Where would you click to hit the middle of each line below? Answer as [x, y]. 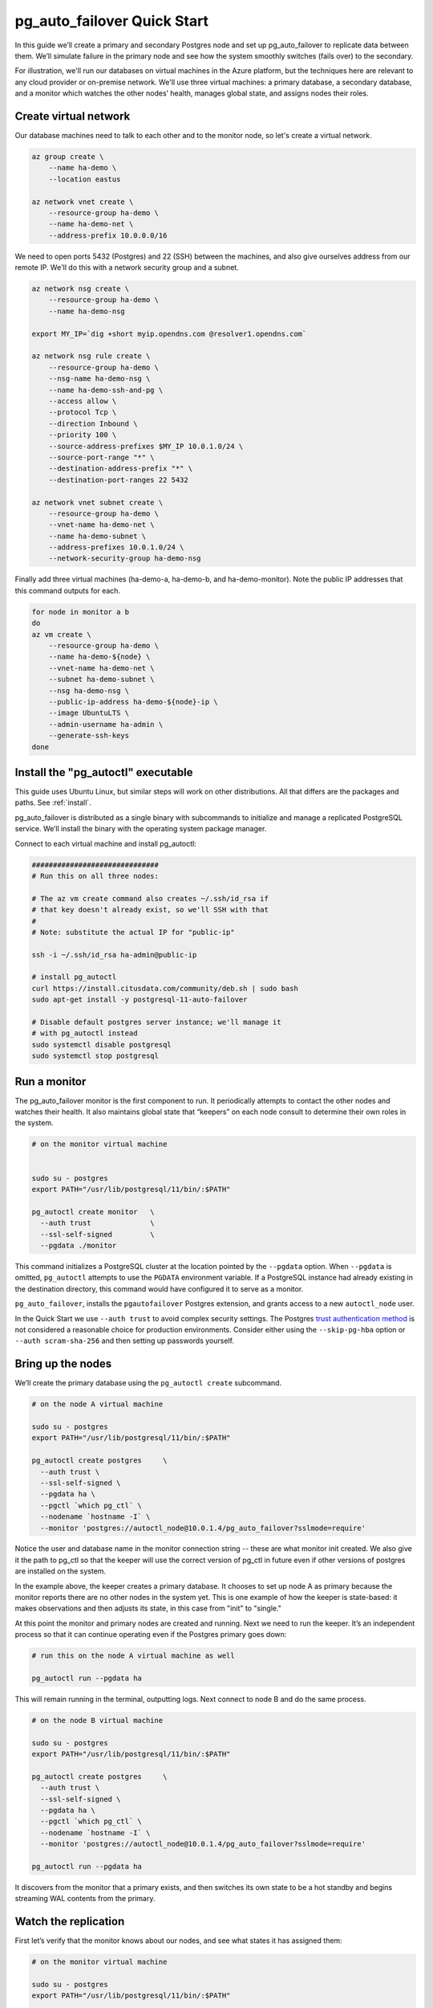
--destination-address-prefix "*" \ [120, 469]
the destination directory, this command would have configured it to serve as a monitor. [159, 1288]
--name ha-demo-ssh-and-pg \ [106, 390]
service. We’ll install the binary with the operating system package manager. [141, 829]
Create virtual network [73, 116]
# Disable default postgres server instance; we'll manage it [156, 1022]
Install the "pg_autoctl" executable [104, 772]
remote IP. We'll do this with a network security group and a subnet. [127, 267]
